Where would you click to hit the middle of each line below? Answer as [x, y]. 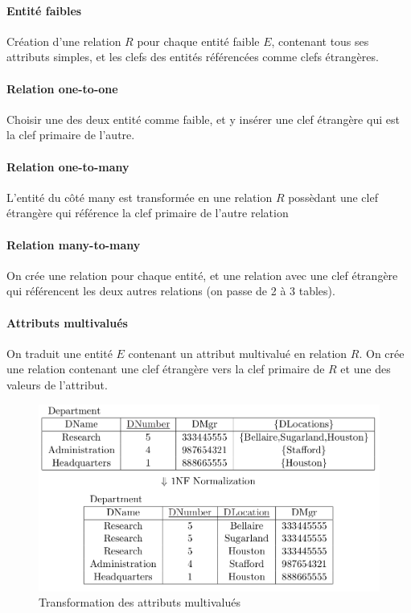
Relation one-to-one [62, 88]
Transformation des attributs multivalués [140, 602]
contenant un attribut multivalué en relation [238, 353]
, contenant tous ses [320, 41]
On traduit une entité [60, 353]
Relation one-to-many [68, 166]
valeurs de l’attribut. [57, 384]
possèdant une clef [333, 197]
